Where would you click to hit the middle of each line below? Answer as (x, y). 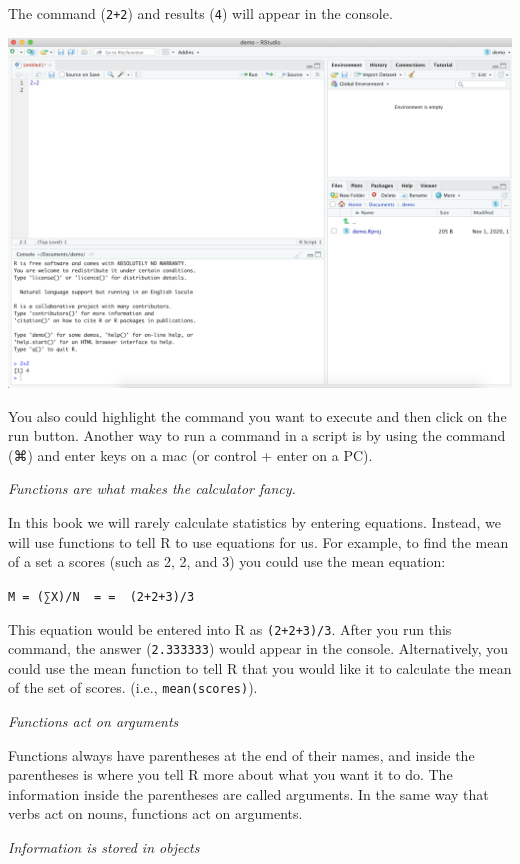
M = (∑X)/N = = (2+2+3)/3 (101, 596)
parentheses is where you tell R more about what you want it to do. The (230, 774)
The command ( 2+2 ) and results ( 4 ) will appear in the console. (200, 13)
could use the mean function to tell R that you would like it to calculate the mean (260, 667)
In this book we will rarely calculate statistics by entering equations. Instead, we (254, 522)
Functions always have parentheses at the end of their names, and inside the (241, 754)
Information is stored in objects (104, 847)
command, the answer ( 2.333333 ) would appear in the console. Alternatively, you (258, 648)
